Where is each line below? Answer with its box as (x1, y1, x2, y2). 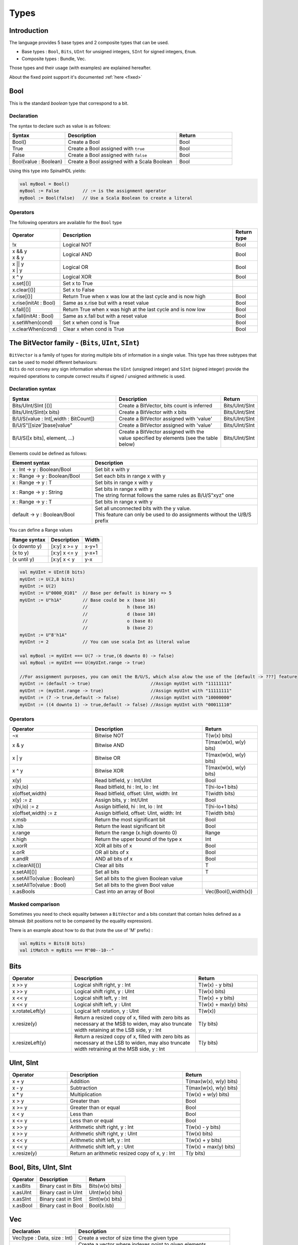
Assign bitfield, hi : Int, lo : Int (95, 803, 163, 810)
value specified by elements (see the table (118, 434, 218, 441)
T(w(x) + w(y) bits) (185, 1091, 229, 1098)
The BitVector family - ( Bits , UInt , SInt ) (9, 339, 140, 347)
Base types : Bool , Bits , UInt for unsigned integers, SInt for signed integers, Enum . (21, 49, 197, 55)
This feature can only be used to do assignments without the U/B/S (94, 511, 252, 518)
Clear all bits (95, 862, 124, 869)
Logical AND (63, 250, 92, 257)
